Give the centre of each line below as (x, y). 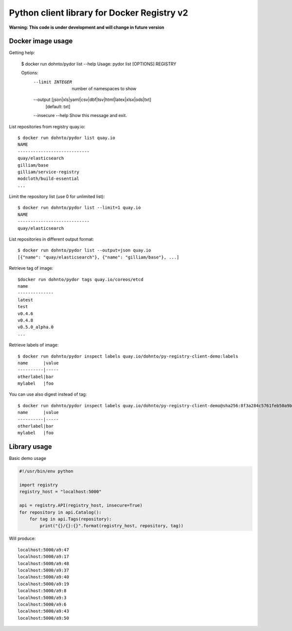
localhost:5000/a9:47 (43, 550)
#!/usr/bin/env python (46, 471)
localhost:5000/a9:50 (43, 618)
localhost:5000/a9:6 (42, 604)
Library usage (30, 447)
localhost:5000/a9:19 (43, 584)
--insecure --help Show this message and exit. (80, 116)
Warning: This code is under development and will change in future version (87, 27)
